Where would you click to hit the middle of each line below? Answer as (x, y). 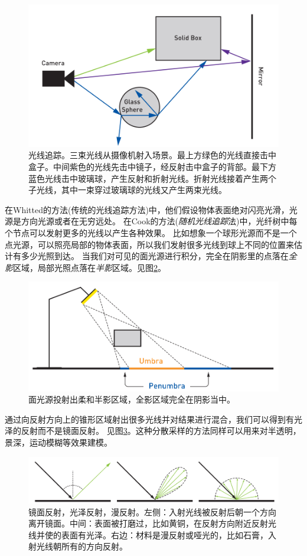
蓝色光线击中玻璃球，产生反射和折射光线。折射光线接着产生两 (148, 178)
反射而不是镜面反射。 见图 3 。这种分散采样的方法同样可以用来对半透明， (161, 431)
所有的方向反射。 (94, 546)
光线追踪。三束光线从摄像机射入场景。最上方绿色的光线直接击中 (152, 155)
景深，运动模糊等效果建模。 (58, 442)
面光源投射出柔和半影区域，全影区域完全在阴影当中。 (132, 399)
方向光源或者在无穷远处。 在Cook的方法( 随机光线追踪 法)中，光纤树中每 (159, 221)
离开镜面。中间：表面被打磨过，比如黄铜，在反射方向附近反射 (148, 523)
